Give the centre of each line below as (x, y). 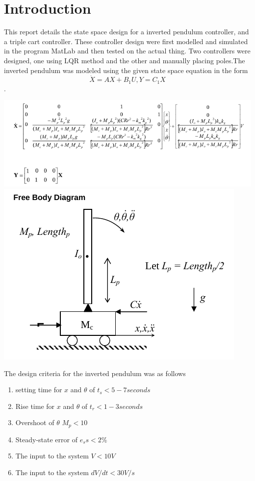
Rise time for (35, 406)
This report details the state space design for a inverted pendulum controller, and (127, 32)
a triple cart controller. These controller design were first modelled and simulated (126, 41)
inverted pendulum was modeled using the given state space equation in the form (126, 70)
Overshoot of (35, 422)
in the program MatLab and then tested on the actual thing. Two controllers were (127, 51)
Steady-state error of (46, 439)
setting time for (39, 390)
